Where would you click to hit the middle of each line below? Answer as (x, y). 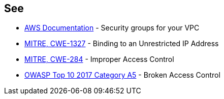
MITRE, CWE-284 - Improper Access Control (99, 59)
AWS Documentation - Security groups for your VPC (112, 28)
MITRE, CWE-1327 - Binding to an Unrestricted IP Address (122, 44)
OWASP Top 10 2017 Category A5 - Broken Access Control (122, 75)
